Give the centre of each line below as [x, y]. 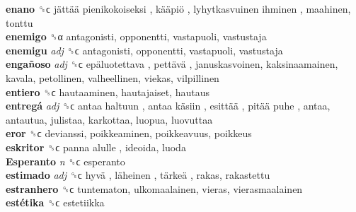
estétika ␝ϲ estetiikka [55, 202]
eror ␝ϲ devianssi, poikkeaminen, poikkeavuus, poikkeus [129, 133]
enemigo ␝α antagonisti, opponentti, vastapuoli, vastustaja [136, 36]
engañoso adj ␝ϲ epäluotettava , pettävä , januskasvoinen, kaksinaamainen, [172, 64]
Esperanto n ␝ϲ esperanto [65, 161]
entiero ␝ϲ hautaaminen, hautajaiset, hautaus [108, 92]
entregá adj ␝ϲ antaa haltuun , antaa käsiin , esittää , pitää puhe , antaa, [168, 106]
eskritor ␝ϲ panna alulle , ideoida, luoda [96, 147]
